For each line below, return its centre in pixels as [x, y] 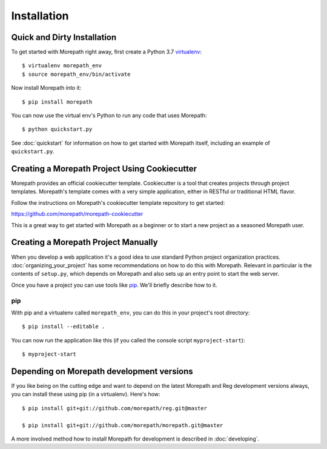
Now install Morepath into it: [46, 88]
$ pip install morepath [57, 102]
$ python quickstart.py [57, 129]
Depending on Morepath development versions [102, 371]
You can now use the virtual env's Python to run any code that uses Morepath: [109, 116]
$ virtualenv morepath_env [62, 66]
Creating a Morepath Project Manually [84, 242]
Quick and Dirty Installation [64, 37]
